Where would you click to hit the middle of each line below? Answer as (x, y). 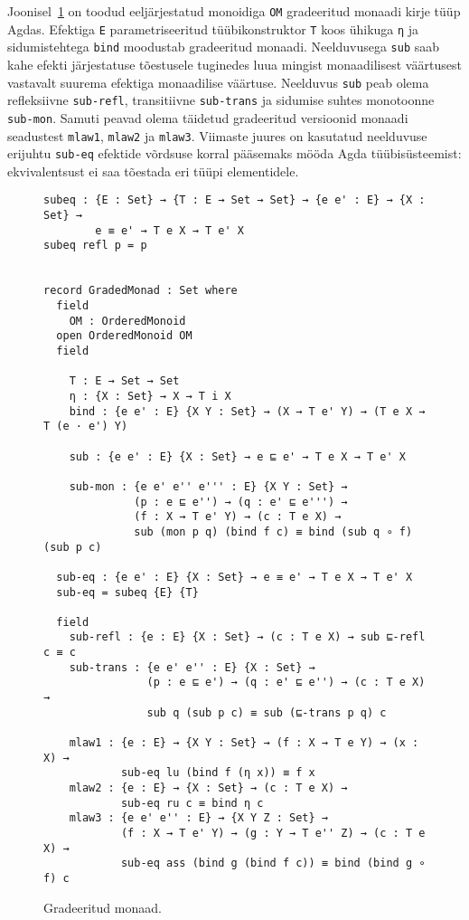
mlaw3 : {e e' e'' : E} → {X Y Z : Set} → (198, 818)
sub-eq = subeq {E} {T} (127, 592)
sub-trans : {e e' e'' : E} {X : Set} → (192, 667)
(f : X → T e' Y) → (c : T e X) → (238, 517)
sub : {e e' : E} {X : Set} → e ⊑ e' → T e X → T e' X (237, 456)
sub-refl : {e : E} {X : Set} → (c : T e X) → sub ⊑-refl (247, 637)
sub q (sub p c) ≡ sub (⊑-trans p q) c (267, 712)
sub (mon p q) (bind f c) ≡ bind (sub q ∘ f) (273, 531)
